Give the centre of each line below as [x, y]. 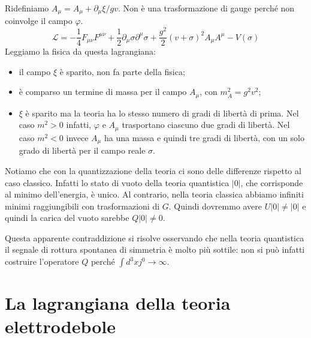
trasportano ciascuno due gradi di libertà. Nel [206, 125]
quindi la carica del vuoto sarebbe [67, 218]
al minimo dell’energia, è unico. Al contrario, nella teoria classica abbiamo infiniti [154, 194]
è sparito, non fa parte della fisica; [122, 71]
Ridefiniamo [27, 8]
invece [77, 137]
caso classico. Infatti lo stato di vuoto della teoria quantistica [117, 182]
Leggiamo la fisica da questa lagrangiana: [80, 51]
